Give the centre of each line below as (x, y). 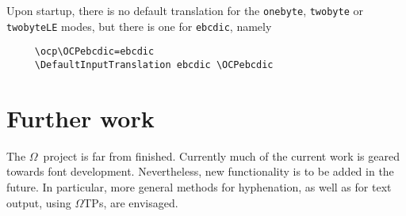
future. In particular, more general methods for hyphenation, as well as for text (199, 186)
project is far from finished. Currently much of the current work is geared (221, 155)
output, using (39, 202)
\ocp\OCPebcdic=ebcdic (94, 52)
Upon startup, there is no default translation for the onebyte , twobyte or (185, 10)
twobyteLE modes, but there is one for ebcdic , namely (139, 26)
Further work (80, 117)
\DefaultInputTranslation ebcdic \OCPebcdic (154, 64)
